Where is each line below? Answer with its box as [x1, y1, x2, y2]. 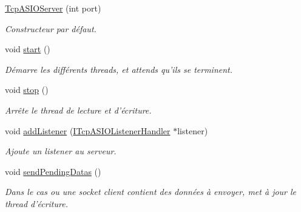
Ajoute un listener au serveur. [5, 145, 117, 157]
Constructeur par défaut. [5, 22, 96, 35]
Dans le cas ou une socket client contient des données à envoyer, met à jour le [5, 185, 297, 198]
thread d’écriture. [5, 197, 68, 210]
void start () [5, 43, 50, 55]
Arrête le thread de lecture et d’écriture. [5, 103, 152, 116]
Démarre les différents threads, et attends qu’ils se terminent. [5, 63, 233, 75]
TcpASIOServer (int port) [5, 2, 101, 14]
